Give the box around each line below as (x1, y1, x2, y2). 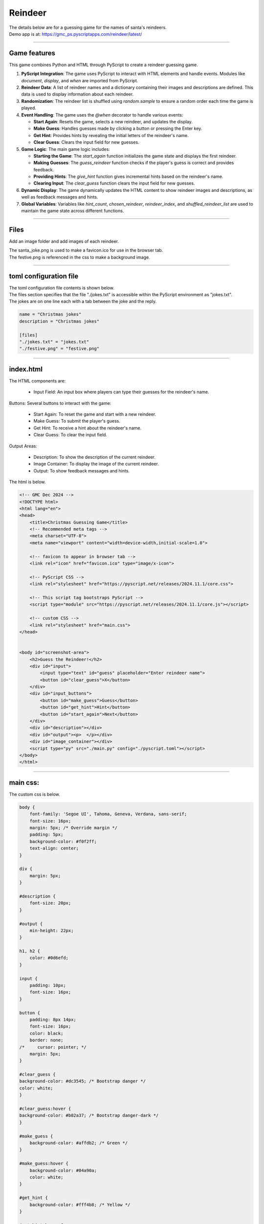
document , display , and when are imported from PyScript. (21, 77, 138, 83)
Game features (9, 49, 56, 57)
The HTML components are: (9, 377, 66, 384)
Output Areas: (9, 443, 38, 449)
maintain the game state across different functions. (21, 208, 124, 214)
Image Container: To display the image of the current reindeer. (33, 461, 159, 467)
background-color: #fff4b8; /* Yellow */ (29, 1202, 131, 1207)
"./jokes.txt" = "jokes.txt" (19, 339, 89, 345)
